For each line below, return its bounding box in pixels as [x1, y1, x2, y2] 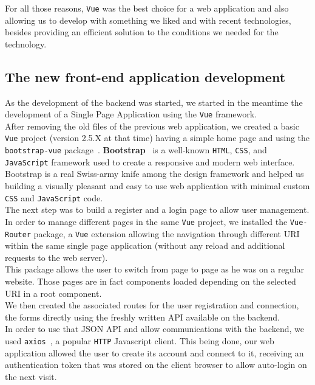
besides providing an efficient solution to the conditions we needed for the [5, 26, 279, 38]
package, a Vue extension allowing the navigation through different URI [33, 227, 300, 240]
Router [5, 230, 31, 239]
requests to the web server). [5, 251, 108, 263]
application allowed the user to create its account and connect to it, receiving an [5, 346, 304, 359]
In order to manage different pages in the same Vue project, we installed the [5, 215, 288, 227]
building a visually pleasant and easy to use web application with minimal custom [5, 179, 310, 192]
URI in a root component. [5, 286, 102, 299]
